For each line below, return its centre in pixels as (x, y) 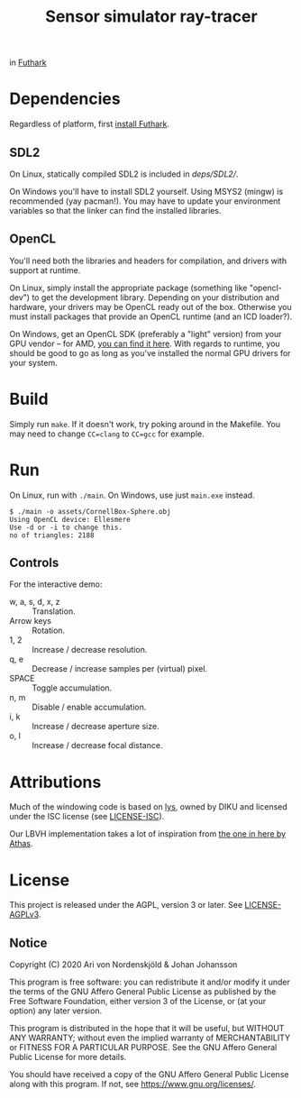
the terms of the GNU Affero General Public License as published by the (143, 992)
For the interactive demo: (56, 584)
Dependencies (65, 99)
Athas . (21, 844)
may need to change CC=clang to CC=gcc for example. (107, 434)
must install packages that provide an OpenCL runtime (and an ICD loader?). (151, 316)
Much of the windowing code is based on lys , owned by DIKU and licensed (149, 807)
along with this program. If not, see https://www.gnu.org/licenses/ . (133, 1084)
